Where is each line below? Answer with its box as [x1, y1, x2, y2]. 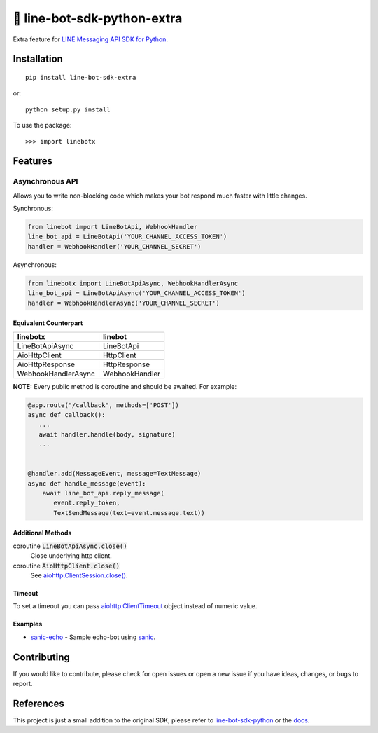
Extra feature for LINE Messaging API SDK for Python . [13, 35, 168, 43]
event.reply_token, [53, 499, 120, 507]
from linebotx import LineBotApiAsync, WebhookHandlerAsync [27, 279, 239, 287]
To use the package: [13, 121, 72, 130]
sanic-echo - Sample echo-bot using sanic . [30, 633, 156, 641]
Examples [13, 620, 43, 629]
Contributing [13, 651, 70, 663]
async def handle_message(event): [27, 479, 146, 487]
